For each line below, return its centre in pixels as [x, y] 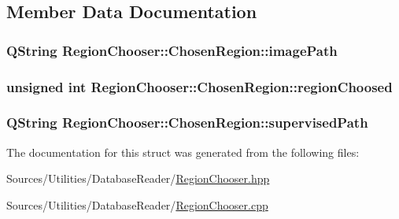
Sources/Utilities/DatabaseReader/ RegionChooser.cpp [137, 204]
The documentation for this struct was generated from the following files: [183, 152]
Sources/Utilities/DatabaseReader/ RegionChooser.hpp [138, 178]
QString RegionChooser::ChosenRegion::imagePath [172, 50]
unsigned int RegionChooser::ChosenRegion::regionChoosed [199, 86]
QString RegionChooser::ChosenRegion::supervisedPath [187, 122]
